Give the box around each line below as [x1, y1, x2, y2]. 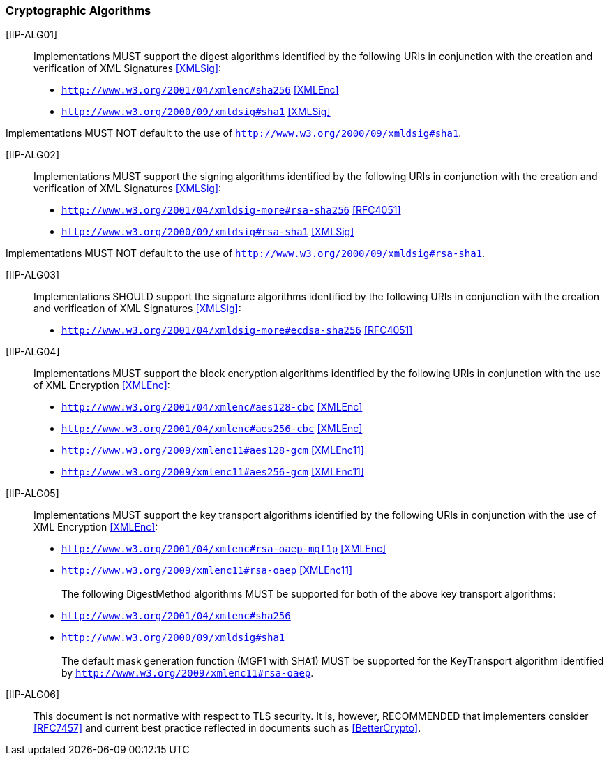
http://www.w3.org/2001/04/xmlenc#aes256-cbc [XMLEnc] [61, 422, 363, 435]
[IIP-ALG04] [6, 346, 60, 358]
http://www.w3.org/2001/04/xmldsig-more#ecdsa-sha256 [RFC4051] [61, 324, 413, 337]
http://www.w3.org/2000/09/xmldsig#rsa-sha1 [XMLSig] [61, 226, 354, 238]
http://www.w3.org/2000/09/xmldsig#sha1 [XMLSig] [61, 105, 331, 118]
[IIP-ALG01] [6, 29, 58, 41]
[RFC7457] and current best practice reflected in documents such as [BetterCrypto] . [33, 722, 421, 734]
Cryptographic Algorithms [6, 3, 151, 17]
